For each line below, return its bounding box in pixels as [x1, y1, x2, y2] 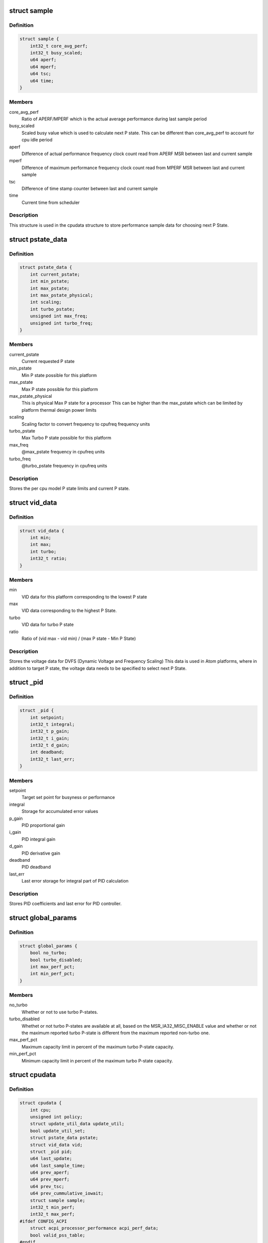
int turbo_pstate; [30, 306, 75, 312]
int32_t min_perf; [30, 1205, 75, 1210]
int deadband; [30, 749, 65, 755]
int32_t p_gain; [30, 728, 69, 734]
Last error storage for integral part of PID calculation [21, 878, 129, 884]
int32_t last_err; [30, 756, 75, 762]
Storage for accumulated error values [21, 808, 99, 814]
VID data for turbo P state [21, 621, 74, 627]
